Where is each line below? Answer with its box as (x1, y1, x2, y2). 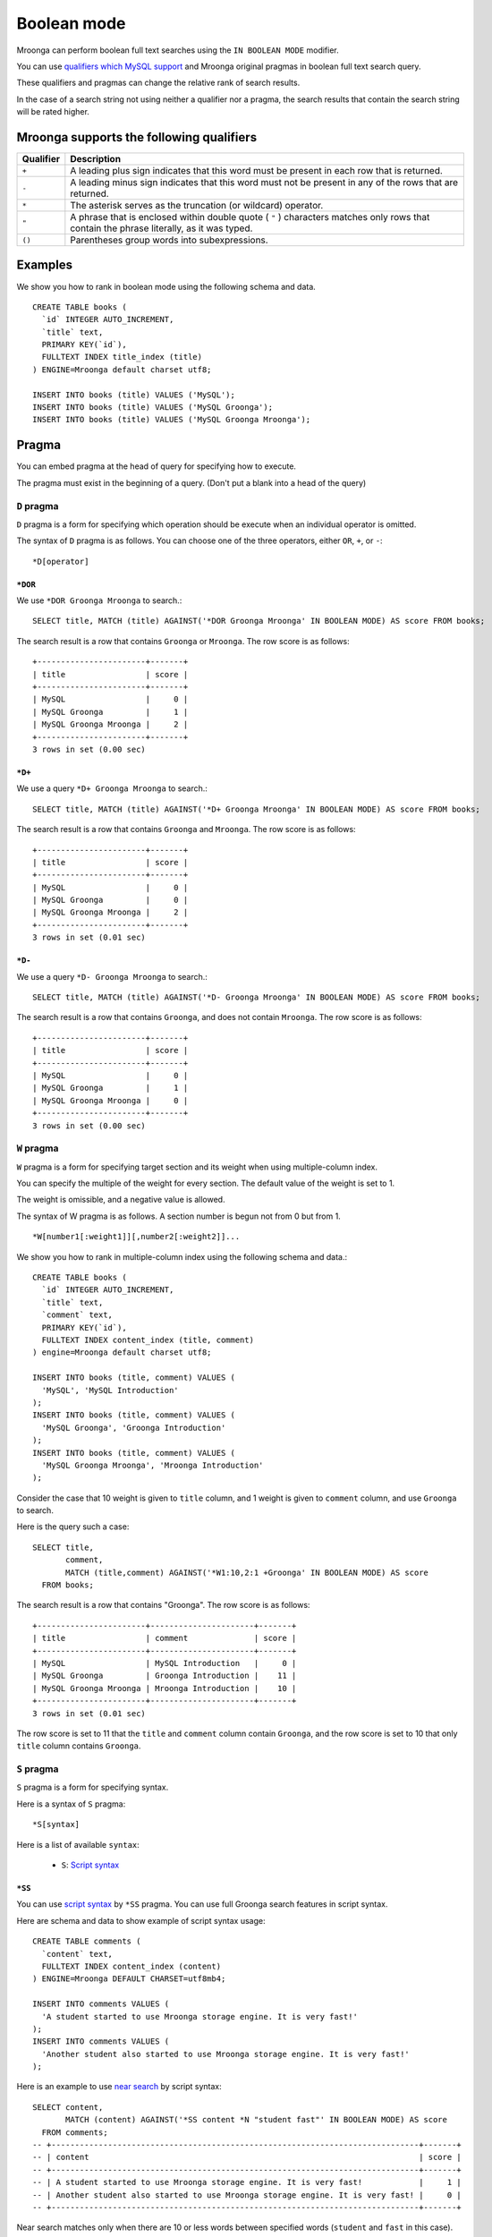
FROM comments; (41, 2127, 108, 2138)
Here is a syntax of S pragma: (16, 1799, 126, 1809)
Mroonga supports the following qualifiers (16, 130, 258, 145)
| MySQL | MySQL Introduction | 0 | (32, 1658, 297, 1668)
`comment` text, (41, 1310, 114, 1320)
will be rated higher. (16, 106, 89, 117)
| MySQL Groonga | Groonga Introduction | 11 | (32, 1671, 297, 1681)
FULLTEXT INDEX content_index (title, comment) (41, 1334, 255, 1345)
